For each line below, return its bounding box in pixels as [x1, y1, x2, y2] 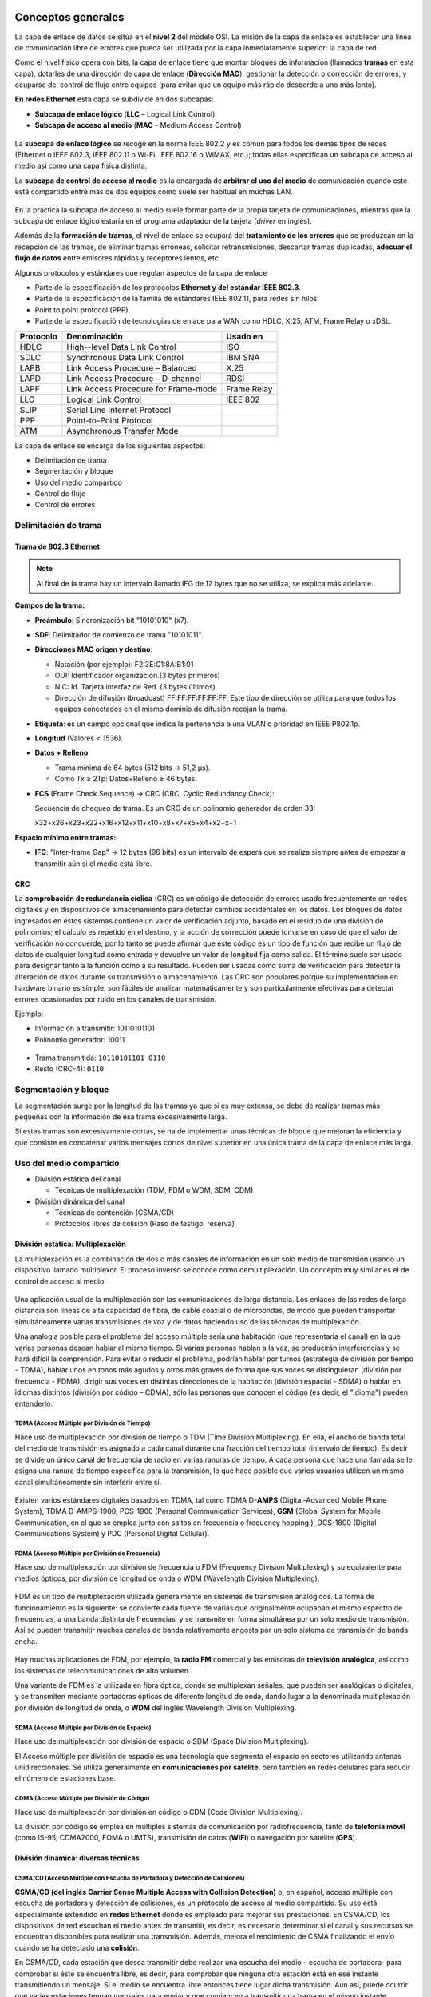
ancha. [14, 1636, 38, 1646]
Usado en [226, 331, 263, 342]
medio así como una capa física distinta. [14, 161, 148, 171]
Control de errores [34, 500, 96, 510]
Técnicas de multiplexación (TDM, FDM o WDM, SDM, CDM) [54, 1185, 254, 1195]
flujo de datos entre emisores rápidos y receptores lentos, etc [14, 253, 219, 263]
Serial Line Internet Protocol [66, 404, 172, 415]
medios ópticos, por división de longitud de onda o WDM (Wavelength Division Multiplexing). [14, 1574, 320, 1583]
